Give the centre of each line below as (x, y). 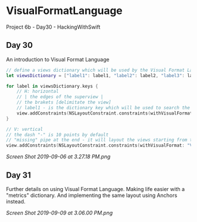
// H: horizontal (38, 92)
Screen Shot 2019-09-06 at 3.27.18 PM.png (58, 157)
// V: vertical (25, 129)
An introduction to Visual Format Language (58, 59)
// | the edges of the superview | (60, 97)
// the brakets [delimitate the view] (64, 103)
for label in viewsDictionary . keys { (52, 86)
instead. (16, 201)
